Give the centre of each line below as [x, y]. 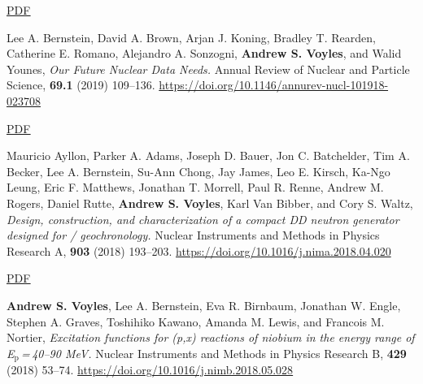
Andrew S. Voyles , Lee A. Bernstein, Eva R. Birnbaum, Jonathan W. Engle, [204, 305]
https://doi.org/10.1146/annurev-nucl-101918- [274, 85]
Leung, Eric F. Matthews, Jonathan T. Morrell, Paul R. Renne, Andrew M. [195, 187]
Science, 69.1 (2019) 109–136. [81, 85]
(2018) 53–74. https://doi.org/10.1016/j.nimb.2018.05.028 [150, 370]
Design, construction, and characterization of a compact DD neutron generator [203, 219]
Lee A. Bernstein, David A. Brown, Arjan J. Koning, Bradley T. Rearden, [191, 37]
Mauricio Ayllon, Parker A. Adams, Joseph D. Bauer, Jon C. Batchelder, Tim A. [208, 155]
